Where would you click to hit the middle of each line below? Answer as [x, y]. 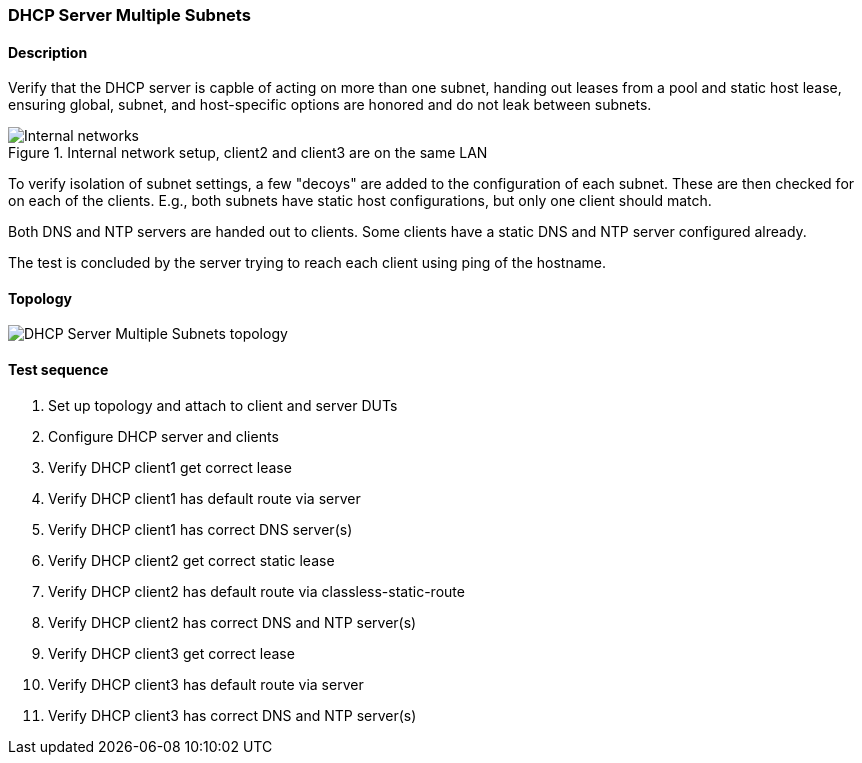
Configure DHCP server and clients [163, 436]
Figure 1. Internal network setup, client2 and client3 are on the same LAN [248, 153]
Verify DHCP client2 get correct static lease [191, 560]
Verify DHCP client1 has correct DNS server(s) [200, 529]
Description [48, 52]
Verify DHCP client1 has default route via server [204, 498]
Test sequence [58, 370]
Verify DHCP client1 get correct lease [170, 467]
